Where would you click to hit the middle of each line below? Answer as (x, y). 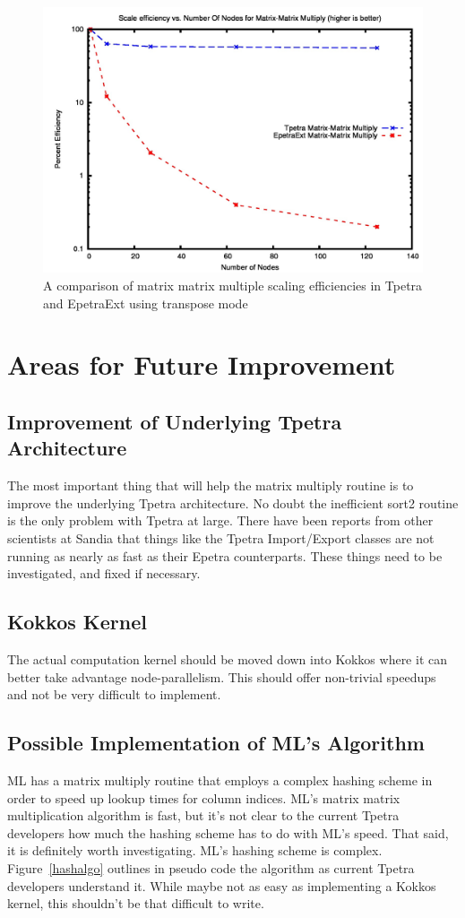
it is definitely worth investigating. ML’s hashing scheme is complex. (195, 850)
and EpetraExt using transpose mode (146, 303)
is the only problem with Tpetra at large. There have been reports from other (220, 520)
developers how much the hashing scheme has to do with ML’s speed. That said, (228, 832)
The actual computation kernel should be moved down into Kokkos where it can (227, 658)
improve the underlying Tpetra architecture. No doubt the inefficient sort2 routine (233, 502)
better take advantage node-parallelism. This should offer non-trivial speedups (222, 676)
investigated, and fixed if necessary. (104, 573)
